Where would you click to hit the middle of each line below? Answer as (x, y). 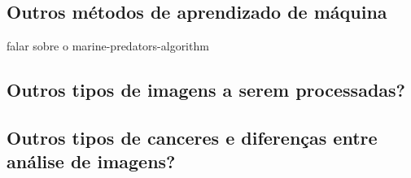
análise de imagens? (91, 161)
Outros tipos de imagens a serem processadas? (206, 90)
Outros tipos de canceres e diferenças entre (192, 137)
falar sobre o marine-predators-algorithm (108, 46)
